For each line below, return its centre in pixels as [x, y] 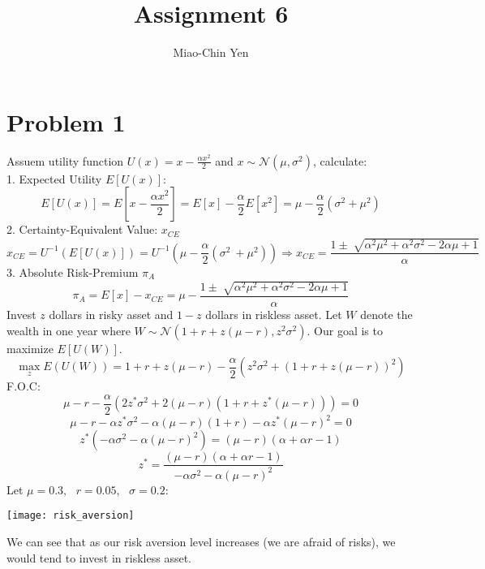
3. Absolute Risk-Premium [73, 272]
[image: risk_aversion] [71, 516]
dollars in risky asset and [111, 314]
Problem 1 [66, 121]
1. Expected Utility [54, 178]
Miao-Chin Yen [211, 52]
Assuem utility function [65, 160]
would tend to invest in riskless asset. [99, 557]
